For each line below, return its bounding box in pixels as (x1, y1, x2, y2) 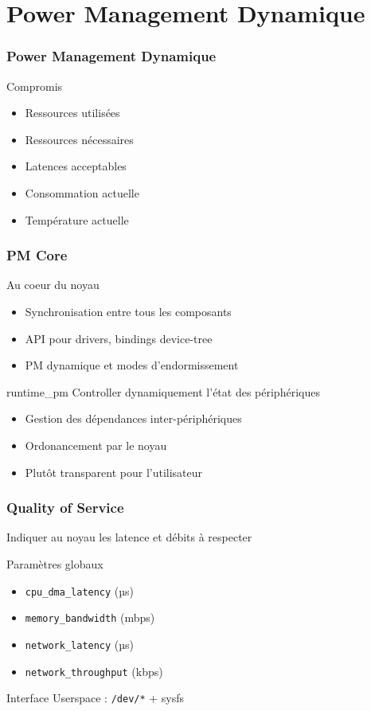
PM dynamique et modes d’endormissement (25, 357, 239, 373)
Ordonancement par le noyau (25, 436, 167, 453)
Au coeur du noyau (6, 276, 100, 293)
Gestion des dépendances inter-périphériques (25, 410, 242, 427)
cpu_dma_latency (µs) (25, 582, 135, 599)
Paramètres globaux (6, 555, 103, 572)
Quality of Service (6, 498, 124, 518)
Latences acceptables (25, 158, 127, 174)
